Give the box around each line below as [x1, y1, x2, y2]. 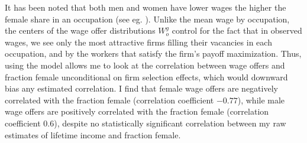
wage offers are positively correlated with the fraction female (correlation [5, 105, 269, 118]
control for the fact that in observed [172, 24, 302, 37]
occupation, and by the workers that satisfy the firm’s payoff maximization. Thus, [5, 47, 302, 60]
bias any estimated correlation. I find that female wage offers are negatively [5, 82, 278, 95]
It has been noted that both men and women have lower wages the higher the [5, 1, 286, 13]
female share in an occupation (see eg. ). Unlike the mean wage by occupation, [5, 12, 290, 25]
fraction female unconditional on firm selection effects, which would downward [5, 70, 288, 83]
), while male [237, 93, 285, 106]
